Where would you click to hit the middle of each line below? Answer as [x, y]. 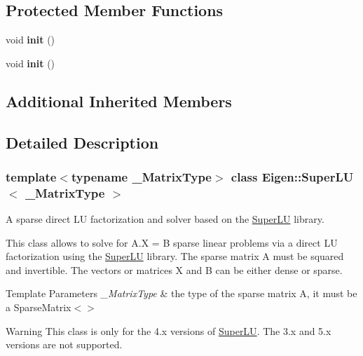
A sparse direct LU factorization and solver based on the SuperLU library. [165, 219]
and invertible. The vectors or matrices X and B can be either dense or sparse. [174, 269]
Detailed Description [82, 142]
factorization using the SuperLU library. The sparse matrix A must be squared [175, 256]
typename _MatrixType [141, 176]
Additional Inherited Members [119, 101]
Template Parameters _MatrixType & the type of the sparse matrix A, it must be [181, 293]
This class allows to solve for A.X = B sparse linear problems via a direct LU [172, 242]
